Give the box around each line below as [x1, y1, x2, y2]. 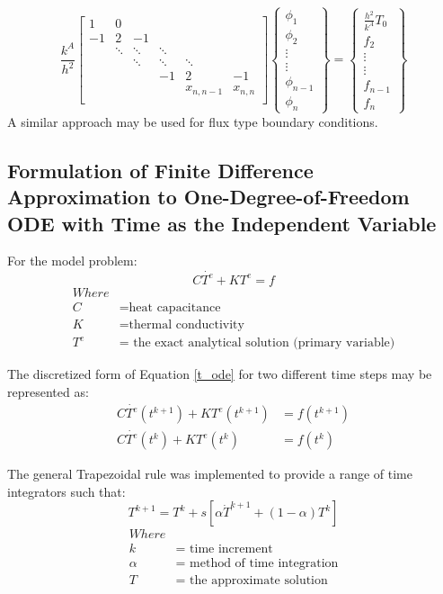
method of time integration [190, 557, 339, 571]
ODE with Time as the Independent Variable [7, 209, 437, 237]
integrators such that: [7, 481, 126, 500]
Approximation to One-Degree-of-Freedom [7, 183, 410, 211]
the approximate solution [190, 574, 328, 588]
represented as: [7, 382, 89, 400]
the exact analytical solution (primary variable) [133, 337, 395, 350]
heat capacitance [128, 301, 221, 314]
